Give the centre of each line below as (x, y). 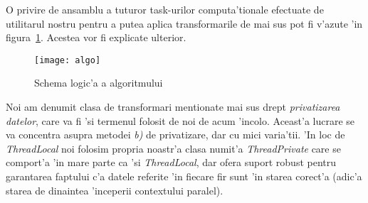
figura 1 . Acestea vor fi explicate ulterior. (96, 37)
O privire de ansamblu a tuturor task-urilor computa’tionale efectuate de (165, 9)
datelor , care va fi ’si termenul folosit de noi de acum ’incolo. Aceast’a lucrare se (180, 120)
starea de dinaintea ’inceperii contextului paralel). (115, 190)
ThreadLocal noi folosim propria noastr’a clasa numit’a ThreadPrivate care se (173, 148)
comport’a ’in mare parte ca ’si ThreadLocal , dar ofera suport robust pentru (171, 162)
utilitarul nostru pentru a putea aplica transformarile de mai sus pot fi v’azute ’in (184, 23)
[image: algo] (68, 60)
